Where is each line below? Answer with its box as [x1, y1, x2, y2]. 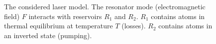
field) [4, 11, 20, 21]
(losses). [121, 21, 146, 31]
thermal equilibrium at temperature [4, 21, 113, 31]
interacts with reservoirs [28, 11, 102, 21]
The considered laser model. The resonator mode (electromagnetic [4, 1, 206, 11]
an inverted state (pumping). [4, 30, 92, 40]
